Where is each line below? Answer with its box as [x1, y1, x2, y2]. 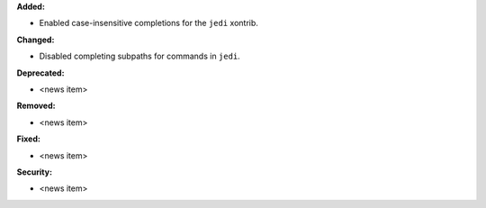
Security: [16, 167, 53, 177]
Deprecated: [16, 68, 65, 78]
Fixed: [16, 133, 40, 144]
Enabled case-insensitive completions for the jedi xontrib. [39, 18, 258, 29]
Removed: [16, 100, 56, 112]
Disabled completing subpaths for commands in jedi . [39, 50, 240, 62]
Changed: [16, 34, 55, 45]
